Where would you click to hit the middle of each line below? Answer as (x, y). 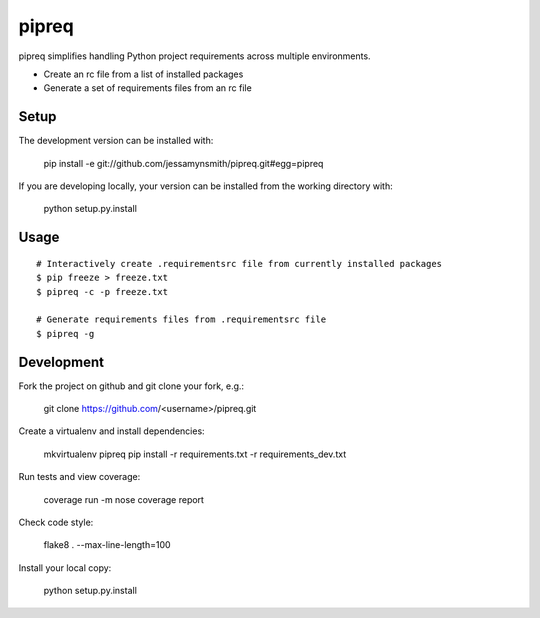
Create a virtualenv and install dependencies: (111, 431)
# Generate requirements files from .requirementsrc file (181, 319)
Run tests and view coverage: (79, 477)
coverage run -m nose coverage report (124, 499)
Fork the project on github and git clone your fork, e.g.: (131, 386)
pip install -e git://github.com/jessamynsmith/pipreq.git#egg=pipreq (183, 163)
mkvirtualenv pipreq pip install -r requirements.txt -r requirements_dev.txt (195, 454)
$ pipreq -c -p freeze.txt (102, 291)
